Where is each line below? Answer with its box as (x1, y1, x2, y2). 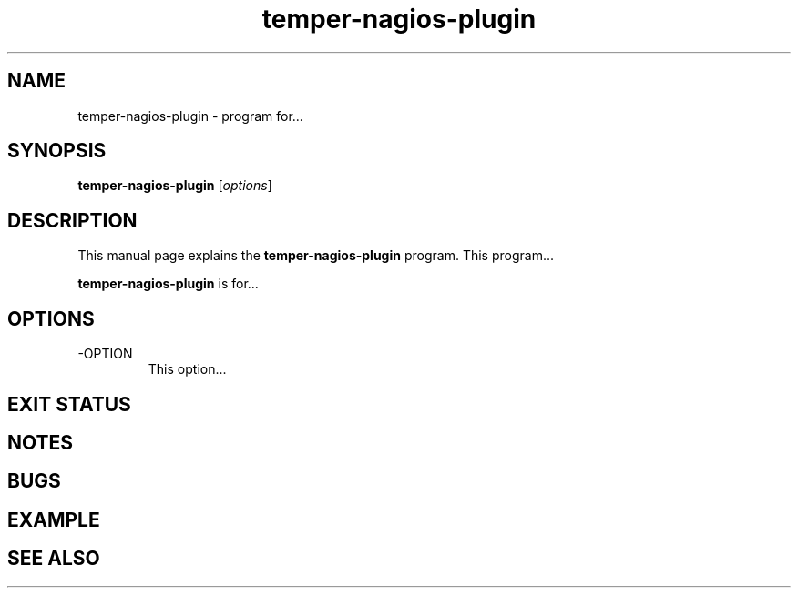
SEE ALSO (7, 547, 100, 570)
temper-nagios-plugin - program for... (77, 107, 303, 124)
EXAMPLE (7, 508, 100, 531)
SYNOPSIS (7, 139, 107, 163)
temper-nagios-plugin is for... (77, 276, 259, 292)
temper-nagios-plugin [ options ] (77, 177, 272, 194)
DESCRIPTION (7, 208, 138, 232)
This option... (148, 361, 227, 378)
